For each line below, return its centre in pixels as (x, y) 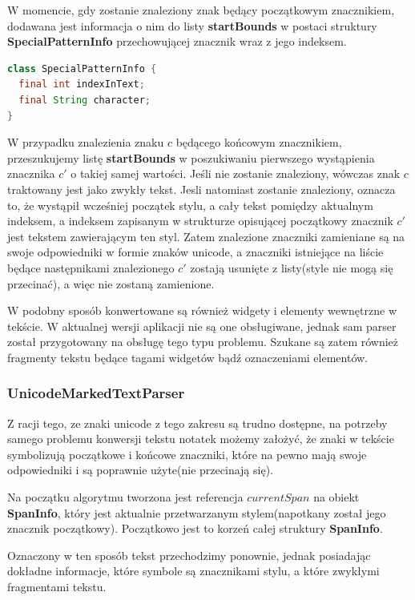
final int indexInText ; (82, 85)
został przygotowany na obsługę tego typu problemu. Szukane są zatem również (203, 342)
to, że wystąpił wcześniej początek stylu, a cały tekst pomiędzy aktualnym (190, 205)
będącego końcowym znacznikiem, (259, 142)
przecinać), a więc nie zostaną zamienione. (111, 283)
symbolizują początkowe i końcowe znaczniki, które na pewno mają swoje (187, 454)
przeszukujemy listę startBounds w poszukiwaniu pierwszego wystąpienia (191, 157)
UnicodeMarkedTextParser (96, 393)
